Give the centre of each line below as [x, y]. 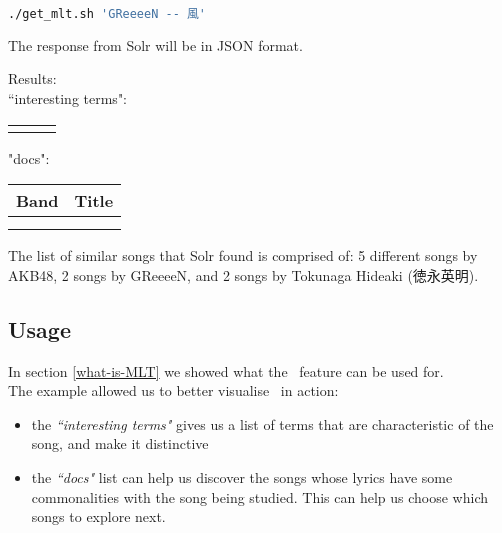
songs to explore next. [98, 516]
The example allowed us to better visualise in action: [173, 390]
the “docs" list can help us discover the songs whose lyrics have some [242, 477]
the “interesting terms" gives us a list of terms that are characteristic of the [262, 423]
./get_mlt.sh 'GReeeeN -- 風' [107, 14]
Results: [32, 78]
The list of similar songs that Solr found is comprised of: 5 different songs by [243, 255]
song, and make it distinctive [120, 443]
